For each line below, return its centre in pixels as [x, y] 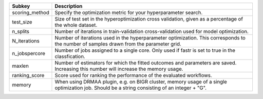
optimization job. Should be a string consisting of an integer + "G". [131, 88]
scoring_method [31, 12]
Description [68, 6]
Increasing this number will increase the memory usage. [119, 69]
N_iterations [26, 41]
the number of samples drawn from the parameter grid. [118, 44]
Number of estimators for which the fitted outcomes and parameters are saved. [145, 63]
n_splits [20, 31]
